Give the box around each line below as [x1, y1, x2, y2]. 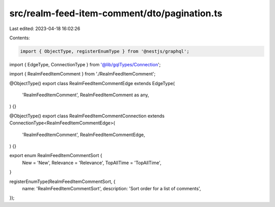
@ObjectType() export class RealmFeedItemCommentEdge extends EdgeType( [9, 80, 175, 86]
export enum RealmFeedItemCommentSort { [9, 152, 102, 159]
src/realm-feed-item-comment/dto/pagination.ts [9, 8, 223, 19]
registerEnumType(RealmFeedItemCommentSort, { [9, 178, 116, 185]
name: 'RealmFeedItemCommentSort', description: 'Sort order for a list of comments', [22, 185, 201, 191]
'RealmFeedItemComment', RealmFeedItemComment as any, [22, 92, 150, 98]
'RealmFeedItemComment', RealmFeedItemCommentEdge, [22, 132, 145, 138]
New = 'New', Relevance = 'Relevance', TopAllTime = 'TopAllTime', [22, 160, 161, 166]
